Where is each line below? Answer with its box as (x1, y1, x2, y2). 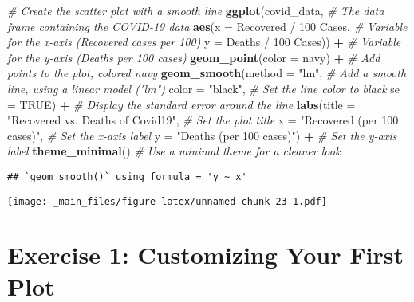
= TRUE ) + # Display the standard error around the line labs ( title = (7, 96, 356, 112)
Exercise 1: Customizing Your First (7, 238, 404, 271)
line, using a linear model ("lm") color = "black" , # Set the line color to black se (7, 80, 400, 96)
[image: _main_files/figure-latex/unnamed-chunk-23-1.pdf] (7, 195, 327, 207)
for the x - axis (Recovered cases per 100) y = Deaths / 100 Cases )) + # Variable (7, 33, 401, 50)
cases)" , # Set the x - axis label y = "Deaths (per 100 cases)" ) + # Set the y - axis (7, 127, 397, 143)
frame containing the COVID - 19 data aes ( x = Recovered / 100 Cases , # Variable (7, 18, 408, 34)
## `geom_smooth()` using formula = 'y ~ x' (7, 171, 247, 182)
